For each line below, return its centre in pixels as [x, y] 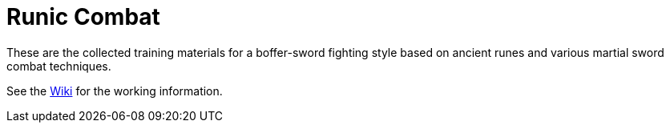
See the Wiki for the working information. [115, 91]
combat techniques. [59, 66]
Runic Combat [83, 17]
